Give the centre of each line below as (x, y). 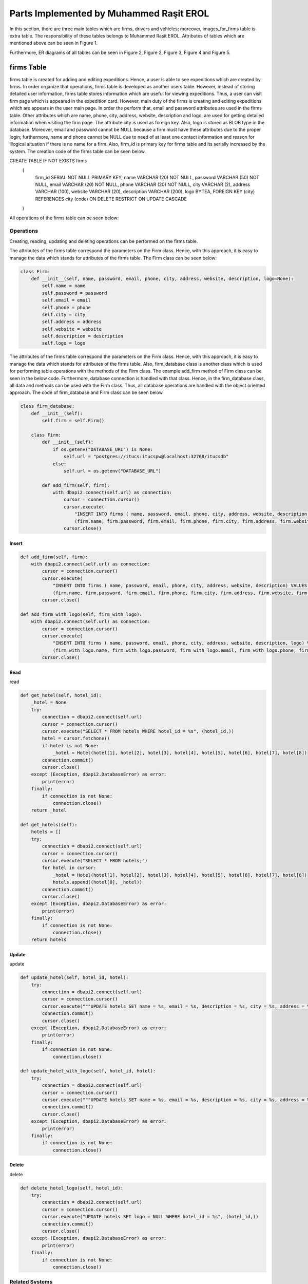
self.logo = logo (64, 343)
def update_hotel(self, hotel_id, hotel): (74, 978)
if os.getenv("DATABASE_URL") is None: (103, 449)
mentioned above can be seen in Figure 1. (54, 43)
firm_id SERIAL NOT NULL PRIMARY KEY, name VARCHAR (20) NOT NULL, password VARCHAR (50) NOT (147, 177)
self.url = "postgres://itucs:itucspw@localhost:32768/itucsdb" (146, 457)
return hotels (49, 940)
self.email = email (66, 300)
